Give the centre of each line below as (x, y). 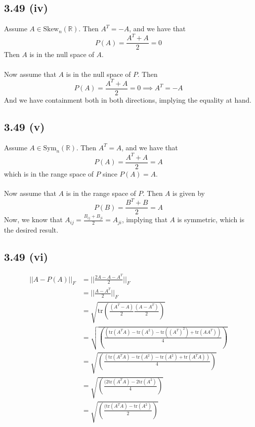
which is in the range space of (49, 173)
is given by (189, 193)
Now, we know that (33, 219)
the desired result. (31, 229)
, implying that (145, 219)
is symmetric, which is (211, 219)
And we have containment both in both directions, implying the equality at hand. (128, 99)
